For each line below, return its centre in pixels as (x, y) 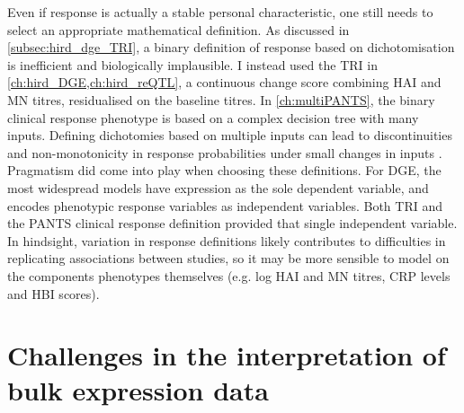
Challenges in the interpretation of (227, 355)
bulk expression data (138, 390)
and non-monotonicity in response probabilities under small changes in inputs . (225, 152)
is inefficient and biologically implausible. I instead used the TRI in (192, 64)
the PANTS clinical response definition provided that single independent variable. (232, 223)
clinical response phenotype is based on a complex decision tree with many (213, 117)
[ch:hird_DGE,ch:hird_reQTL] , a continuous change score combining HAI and (224, 82)
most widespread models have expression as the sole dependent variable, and (218, 187)
